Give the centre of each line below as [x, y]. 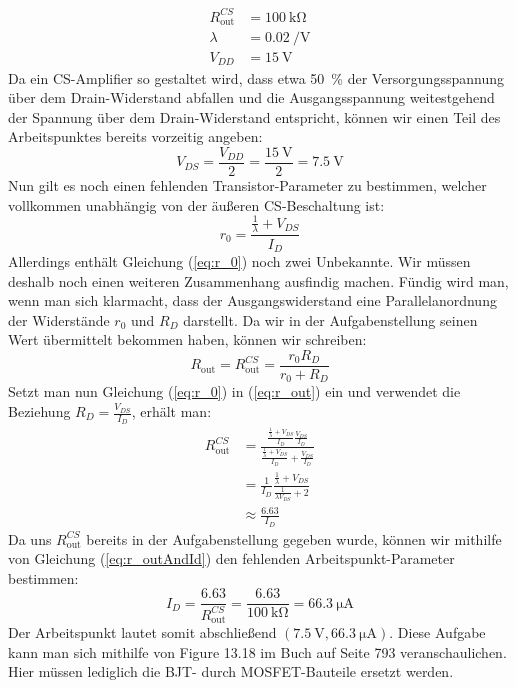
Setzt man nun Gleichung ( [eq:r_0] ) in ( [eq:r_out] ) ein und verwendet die [234, 391]
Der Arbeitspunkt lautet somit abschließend [142, 632]
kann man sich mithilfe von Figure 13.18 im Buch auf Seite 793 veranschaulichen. [257, 651]
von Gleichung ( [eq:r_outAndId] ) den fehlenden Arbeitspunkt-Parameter [231, 558]
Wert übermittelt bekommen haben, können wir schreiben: [187, 339]
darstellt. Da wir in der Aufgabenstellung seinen [330, 319]
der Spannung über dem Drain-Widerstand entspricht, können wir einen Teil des [254, 116]
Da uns [30, 538]
